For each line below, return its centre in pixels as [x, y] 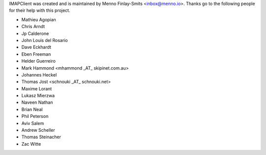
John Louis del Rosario [45, 40]
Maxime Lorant [37, 88]
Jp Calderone [35, 33]
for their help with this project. [40, 10]
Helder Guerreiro [39, 61]
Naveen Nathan [37, 102]
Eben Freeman [36, 54]
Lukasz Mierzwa [38, 96]
